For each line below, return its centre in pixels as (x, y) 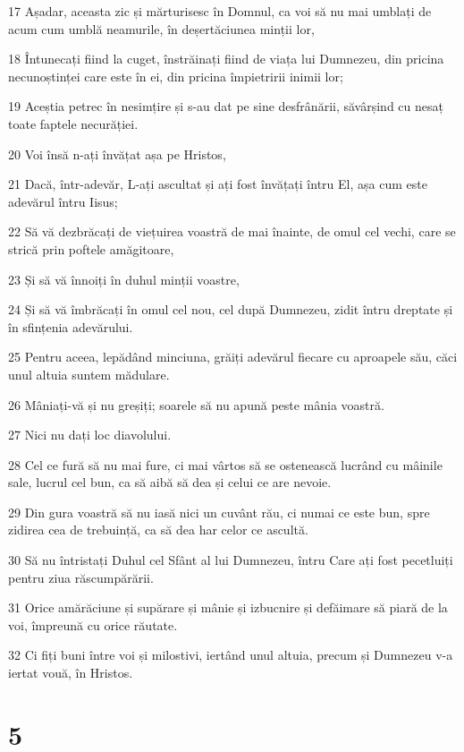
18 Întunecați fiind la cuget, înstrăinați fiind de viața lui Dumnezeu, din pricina (226, 59)
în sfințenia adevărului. (71, 326)
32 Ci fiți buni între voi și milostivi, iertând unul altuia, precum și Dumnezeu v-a (231, 655)
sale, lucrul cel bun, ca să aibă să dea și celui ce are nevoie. (170, 482)
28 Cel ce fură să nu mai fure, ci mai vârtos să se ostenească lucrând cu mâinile (225, 464)
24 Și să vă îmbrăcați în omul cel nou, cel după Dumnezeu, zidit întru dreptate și (231, 309)
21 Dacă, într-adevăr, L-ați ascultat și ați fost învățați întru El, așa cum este (218, 184)
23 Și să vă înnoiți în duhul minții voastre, (124, 279)
